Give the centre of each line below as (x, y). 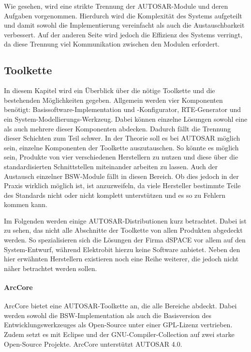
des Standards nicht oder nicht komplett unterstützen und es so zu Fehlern (115, 195)
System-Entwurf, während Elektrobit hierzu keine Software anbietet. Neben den (122, 249)
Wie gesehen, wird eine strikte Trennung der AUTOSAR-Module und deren (116, 6)
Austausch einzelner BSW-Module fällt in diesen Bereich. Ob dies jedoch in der (121, 176)
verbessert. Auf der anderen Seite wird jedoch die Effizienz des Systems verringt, (123, 34)
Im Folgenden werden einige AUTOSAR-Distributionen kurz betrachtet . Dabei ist (125, 220)
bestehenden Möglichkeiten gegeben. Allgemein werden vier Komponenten (113, 100)
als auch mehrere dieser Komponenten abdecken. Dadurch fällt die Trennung (118, 128)
